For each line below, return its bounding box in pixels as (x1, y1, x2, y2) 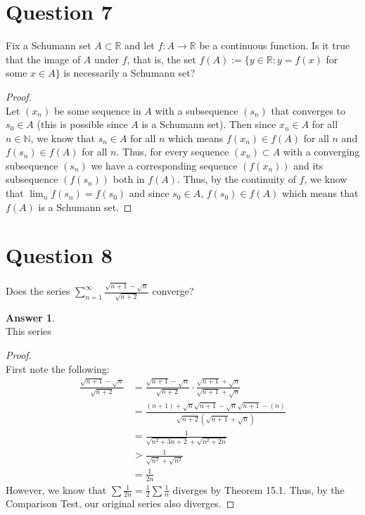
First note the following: (6, 361, 110, 376)
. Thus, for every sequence (116, 144, 229, 159)
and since (129, 186, 169, 201)
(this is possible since (37, 117, 128, 132)
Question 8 (6, 241, 113, 269)
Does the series (6, 284, 70, 298)
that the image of (6, 51, 81, 66)
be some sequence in (53, 103, 141, 117)
